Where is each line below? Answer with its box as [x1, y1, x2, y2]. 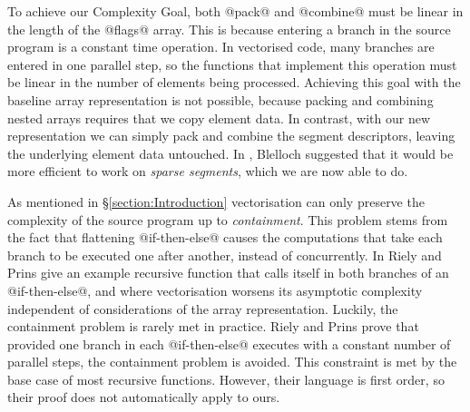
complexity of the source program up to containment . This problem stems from [7, 210, 448, 229]
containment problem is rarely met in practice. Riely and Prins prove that [7, 317, 419, 336]
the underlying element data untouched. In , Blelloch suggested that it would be [7, 143, 454, 162]
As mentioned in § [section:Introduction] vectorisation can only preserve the [7, 191, 425, 211]
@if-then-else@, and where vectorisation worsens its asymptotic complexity [7, 280, 423, 299]
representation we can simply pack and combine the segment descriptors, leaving [7, 126, 455, 145]
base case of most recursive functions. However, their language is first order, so [7, 369, 445, 388]
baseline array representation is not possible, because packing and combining [7, 90, 434, 109]
